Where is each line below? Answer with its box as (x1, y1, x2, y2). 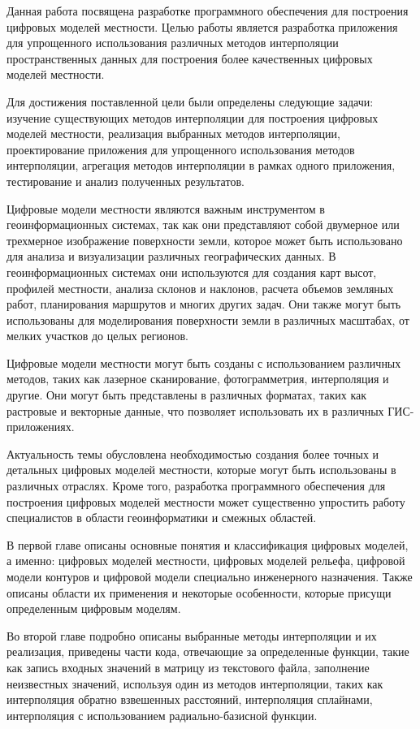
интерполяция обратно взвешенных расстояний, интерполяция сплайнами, (6, 691, 373, 708)
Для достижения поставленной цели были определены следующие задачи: (6, 93, 374, 110)
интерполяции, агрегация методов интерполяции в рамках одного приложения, (6, 157, 396, 174)
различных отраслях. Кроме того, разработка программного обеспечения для (6, 477, 386, 494)
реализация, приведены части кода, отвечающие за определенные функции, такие (6, 643, 409, 660)
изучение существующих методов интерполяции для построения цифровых (6, 109, 379, 126)
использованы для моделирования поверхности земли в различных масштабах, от (6, 311, 409, 328)
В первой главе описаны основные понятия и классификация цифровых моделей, (6, 536, 409, 553)
